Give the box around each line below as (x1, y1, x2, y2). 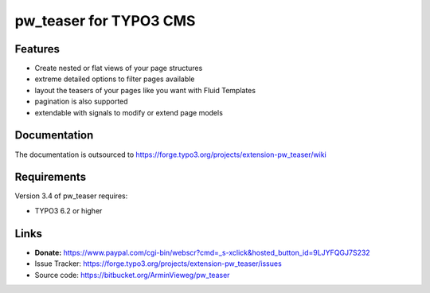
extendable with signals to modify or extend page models (34, 107, 223, 117)
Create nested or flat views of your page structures (34, 64, 203, 73)
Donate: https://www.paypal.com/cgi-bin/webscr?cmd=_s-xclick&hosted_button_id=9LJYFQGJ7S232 (34, 248, 370, 257)
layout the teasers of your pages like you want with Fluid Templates (34, 85, 256, 95)
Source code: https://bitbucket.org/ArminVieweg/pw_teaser (34, 270, 230, 279)
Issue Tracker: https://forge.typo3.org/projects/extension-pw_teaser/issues (34, 259, 282, 268)
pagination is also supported (34, 96, 128, 107)
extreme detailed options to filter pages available (34, 74, 195, 84)
